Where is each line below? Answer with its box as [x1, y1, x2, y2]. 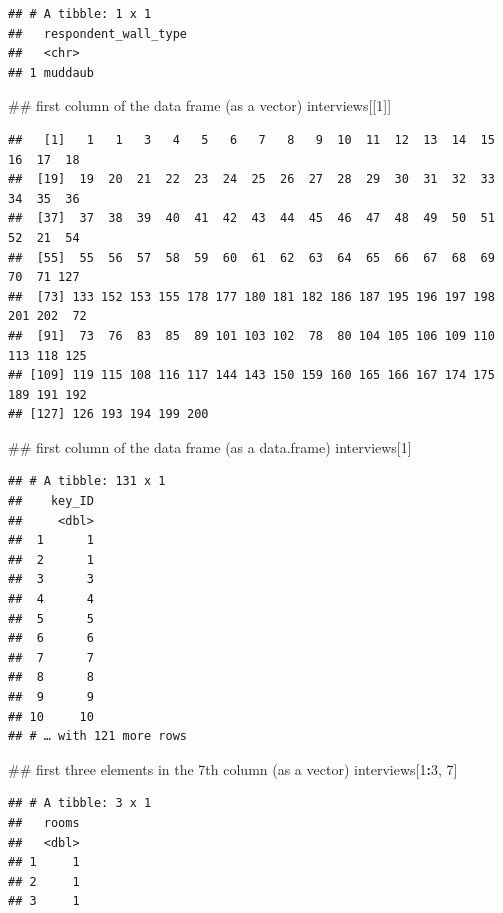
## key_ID [8, 494, 94, 509]
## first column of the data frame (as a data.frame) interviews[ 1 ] [8, 436, 412, 457]
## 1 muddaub [8, 65, 94, 80]
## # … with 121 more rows [8, 729, 187, 744]
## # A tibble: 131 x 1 [8, 474, 166, 489]
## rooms [8, 815, 80, 830]
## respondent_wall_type [8, 26, 187, 41]
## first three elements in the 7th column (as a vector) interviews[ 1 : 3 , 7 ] [8, 758, 458, 779]
